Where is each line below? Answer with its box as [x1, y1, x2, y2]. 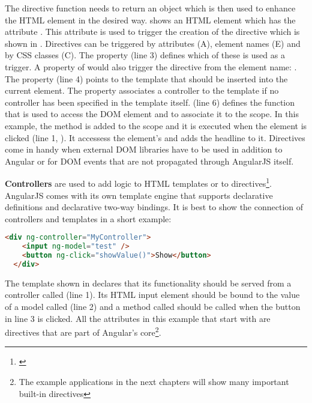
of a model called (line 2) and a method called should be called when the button [5, 300, 301, 313]
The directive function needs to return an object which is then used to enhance [5, 2, 296, 14]
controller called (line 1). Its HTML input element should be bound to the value [5, 288, 300, 301]
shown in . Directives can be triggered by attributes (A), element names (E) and [5, 37, 301, 49]
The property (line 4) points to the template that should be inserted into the [5, 72, 288, 85]
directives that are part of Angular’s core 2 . [5, 324, 161, 338]
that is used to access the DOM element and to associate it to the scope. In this [5, 108, 299, 120]
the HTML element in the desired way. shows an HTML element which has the [5, 13, 296, 26]
